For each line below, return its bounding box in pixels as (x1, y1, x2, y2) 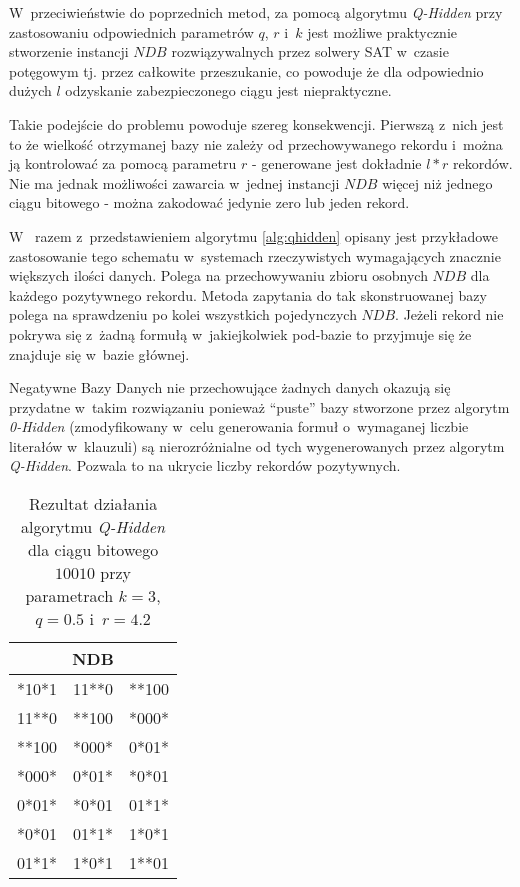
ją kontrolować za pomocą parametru (9, 153, 237, 174)
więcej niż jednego (382, 172, 493, 193)
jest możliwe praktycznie (307, 21, 457, 42)
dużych (9, 80, 52, 101)
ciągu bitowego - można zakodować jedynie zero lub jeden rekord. (9, 192, 410, 213)
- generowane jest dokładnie (251, 153, 422, 174)
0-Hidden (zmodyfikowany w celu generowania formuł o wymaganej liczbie (9, 416, 469, 437)
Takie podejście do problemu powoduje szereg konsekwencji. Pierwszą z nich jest (9, 113, 504, 134)
